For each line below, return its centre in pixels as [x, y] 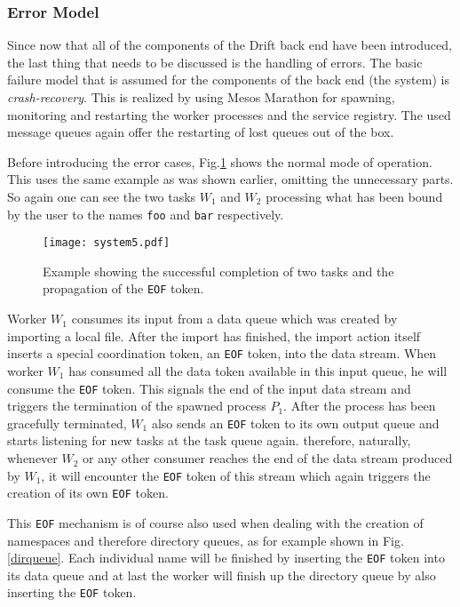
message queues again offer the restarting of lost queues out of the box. [201, 132]
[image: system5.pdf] [107, 243]
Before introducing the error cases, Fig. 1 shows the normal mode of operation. [220, 161]
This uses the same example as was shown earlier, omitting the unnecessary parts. [230, 179]
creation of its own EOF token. [88, 493]
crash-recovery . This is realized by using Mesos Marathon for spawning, [201, 97]
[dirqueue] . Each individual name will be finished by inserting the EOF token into [226, 558]
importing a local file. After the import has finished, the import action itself [214, 335]
